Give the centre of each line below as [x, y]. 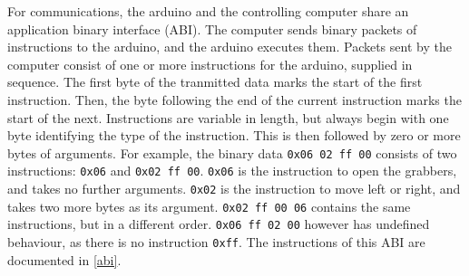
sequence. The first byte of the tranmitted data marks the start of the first [215, 82]
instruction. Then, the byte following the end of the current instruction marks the [234, 99]
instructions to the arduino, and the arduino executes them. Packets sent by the [230, 47]
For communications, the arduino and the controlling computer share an [208, 11]
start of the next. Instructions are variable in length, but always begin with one [228, 117]
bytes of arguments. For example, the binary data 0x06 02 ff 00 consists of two [232, 152]
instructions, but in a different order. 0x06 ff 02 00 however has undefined [219, 224]
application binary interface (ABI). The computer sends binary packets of [212, 29]
